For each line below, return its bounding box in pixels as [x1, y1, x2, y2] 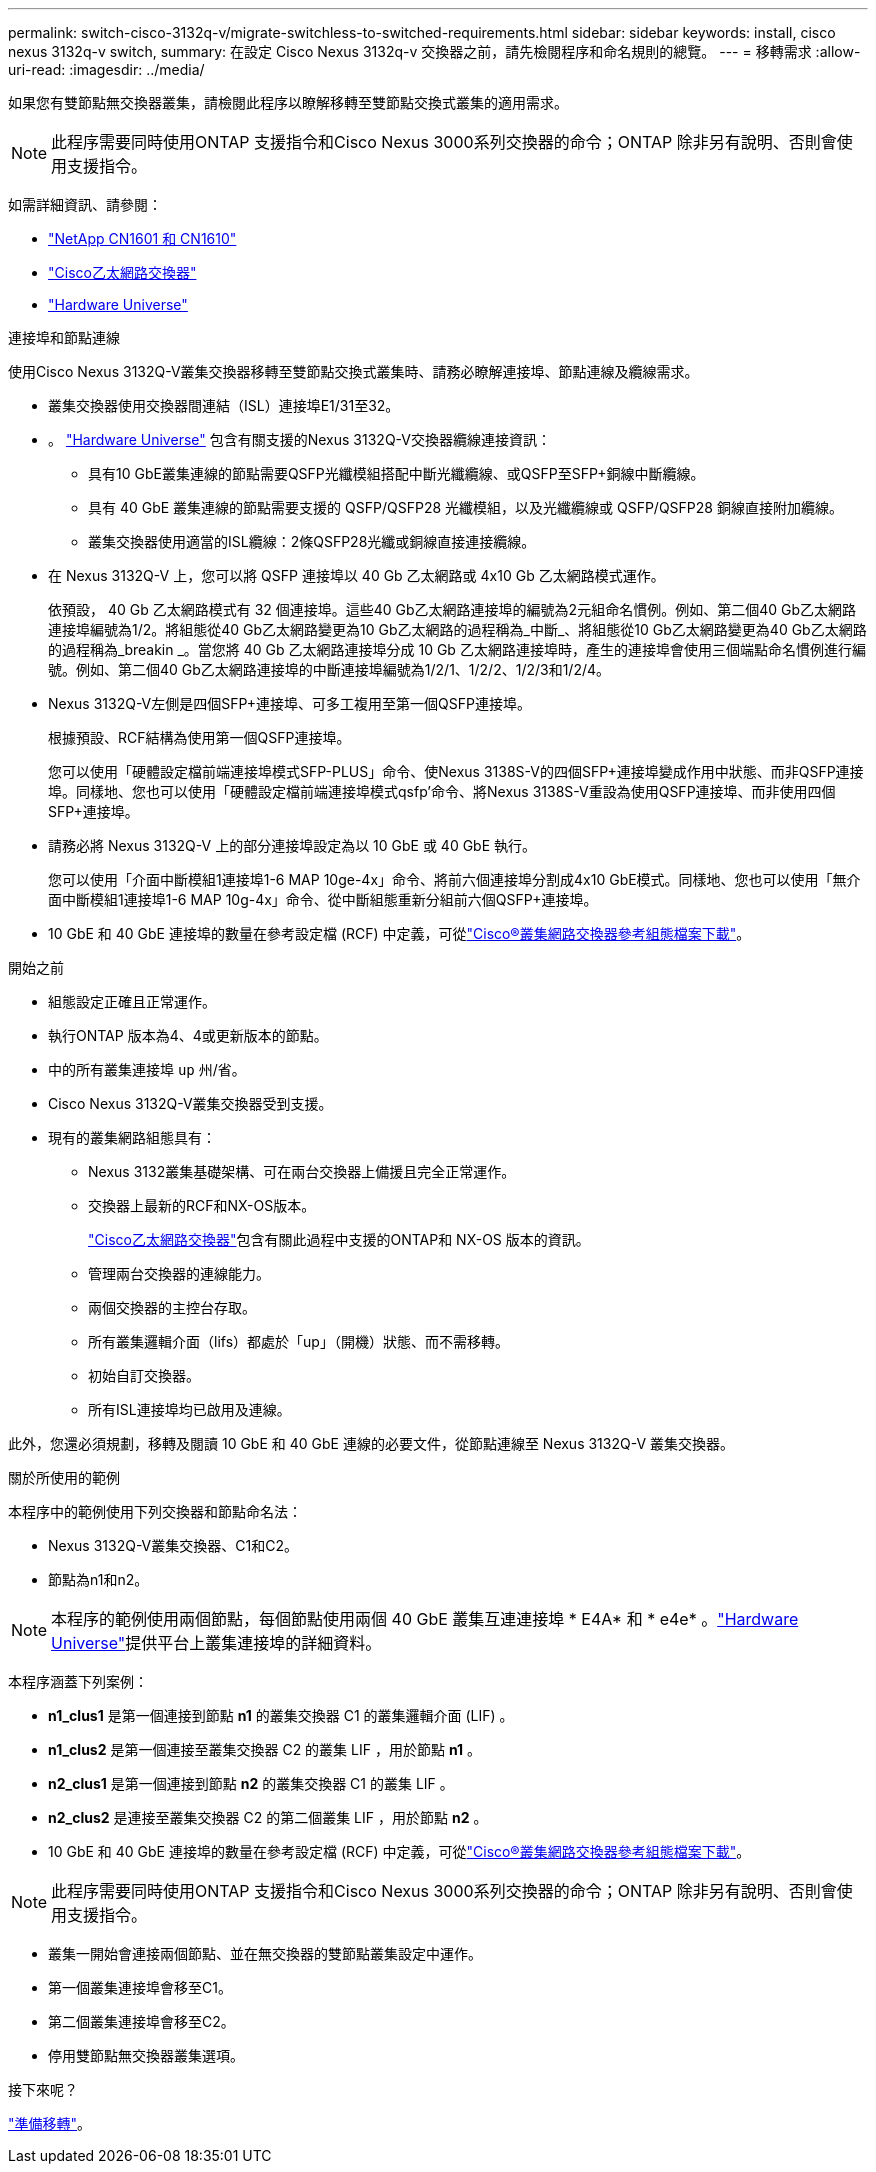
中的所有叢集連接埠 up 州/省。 [48, 1061, 246, 1078]
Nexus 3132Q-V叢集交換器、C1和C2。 [48, 1537, 298, 1554]
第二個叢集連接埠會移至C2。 [48, 2013, 235, 2030]
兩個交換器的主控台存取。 [88, 1299, 256, 1316]
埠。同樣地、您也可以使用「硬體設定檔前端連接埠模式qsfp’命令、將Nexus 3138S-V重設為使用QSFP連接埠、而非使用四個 [48, 783, 836, 800]
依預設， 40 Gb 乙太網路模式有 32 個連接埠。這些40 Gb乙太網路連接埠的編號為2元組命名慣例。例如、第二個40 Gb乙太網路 [48, 601, 856, 618]
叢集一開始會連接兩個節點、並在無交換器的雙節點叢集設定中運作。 [48, 1945, 482, 1962]
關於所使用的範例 [8, 1469, 120, 1486]
